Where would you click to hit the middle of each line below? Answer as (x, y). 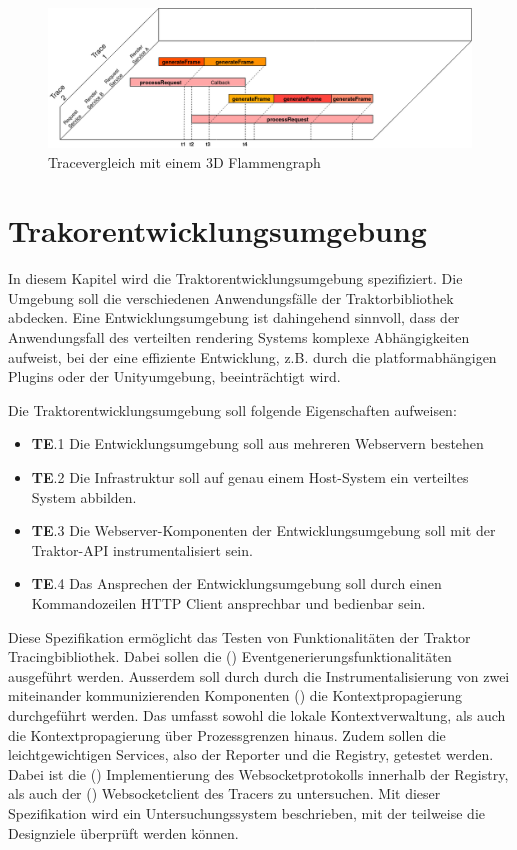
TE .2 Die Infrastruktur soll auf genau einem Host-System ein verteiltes (250, 477)
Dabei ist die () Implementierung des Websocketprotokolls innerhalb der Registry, (258, 773)
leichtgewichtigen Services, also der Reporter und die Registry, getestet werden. (251, 754)
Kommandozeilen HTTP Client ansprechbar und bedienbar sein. (228, 602)
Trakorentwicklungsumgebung (217, 230)
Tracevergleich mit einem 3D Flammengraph (184, 161)
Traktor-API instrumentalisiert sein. (142, 549)
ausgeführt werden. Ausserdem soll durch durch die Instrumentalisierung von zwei (259, 675)
